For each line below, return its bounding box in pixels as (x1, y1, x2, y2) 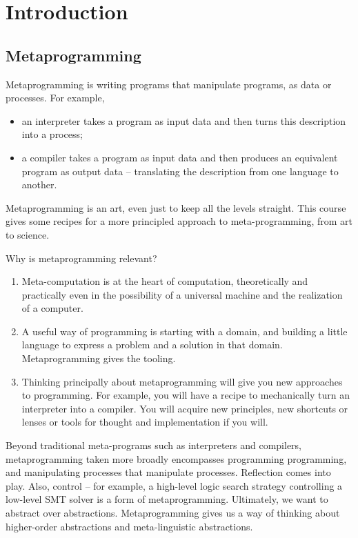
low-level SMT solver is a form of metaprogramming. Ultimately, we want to (6, 492, 328, 506)
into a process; (21, 127, 83, 141)
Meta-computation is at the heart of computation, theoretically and (21, 274, 308, 288)
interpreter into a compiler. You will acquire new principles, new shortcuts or (21, 401, 348, 415)
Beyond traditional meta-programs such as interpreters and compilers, (6, 438, 302, 452)
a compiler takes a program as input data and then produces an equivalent (21, 150, 338, 164)
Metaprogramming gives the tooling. (21, 351, 176, 366)
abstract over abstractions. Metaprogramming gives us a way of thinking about (6, 506, 340, 520)
